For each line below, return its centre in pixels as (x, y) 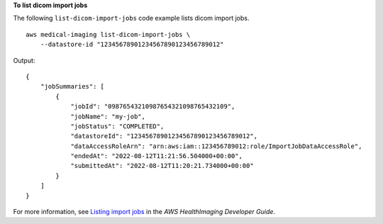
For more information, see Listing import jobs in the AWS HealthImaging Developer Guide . (144, 212)
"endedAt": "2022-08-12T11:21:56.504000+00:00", (156, 156)
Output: (24, 60)
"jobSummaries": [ (72, 86)
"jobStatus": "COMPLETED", (117, 126)
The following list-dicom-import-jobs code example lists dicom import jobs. (131, 18)
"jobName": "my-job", (108, 116)
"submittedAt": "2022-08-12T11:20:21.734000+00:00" (162, 166)
